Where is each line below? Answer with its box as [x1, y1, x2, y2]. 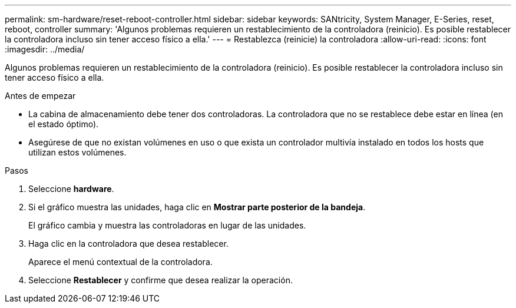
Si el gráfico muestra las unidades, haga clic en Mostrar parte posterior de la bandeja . [28, 202, 366, 212]
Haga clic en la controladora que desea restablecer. [28, 239, 229, 249]
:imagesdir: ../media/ [5, 44, 85, 54]
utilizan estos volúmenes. [28, 147, 127, 157]
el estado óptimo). [28, 119, 99, 129]
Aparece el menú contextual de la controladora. [28, 257, 213, 267]
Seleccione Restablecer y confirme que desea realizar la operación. [28, 275, 293, 285]
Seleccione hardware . [28, 184, 114, 194]
